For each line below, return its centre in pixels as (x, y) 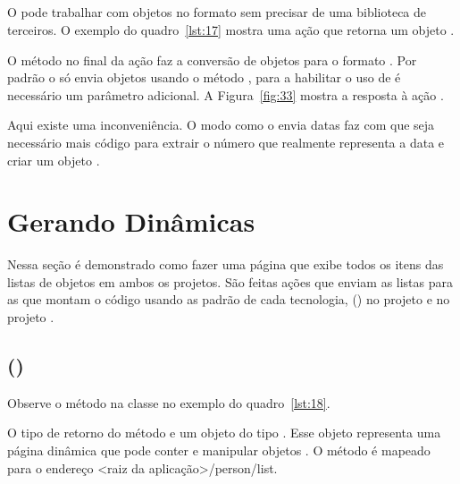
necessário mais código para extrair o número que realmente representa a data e (226, 142)
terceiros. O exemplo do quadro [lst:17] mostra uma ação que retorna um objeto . (231, 29)
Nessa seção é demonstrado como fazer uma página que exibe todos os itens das (226, 264)
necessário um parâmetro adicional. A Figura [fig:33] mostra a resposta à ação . (226, 94)
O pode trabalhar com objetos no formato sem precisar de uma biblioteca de (217, 12)
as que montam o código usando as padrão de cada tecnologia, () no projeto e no (229, 299)
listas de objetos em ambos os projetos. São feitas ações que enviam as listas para (230, 281)
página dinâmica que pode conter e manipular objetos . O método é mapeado (219, 450)
